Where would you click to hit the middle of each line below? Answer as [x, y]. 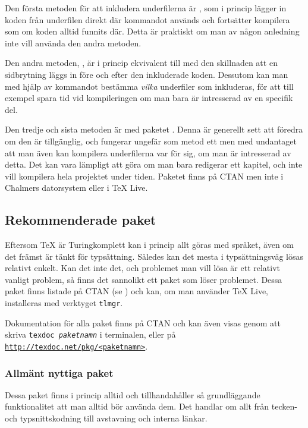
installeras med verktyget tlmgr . [64, 303]
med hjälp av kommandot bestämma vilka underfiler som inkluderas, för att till [149, 86]
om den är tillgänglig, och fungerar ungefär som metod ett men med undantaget [151, 141]
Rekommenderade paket [81, 220]
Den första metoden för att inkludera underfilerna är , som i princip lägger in [146, 8]
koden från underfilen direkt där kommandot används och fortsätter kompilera [147, 19]
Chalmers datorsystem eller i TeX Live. [76, 188]
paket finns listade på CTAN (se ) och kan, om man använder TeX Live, [136, 291]
